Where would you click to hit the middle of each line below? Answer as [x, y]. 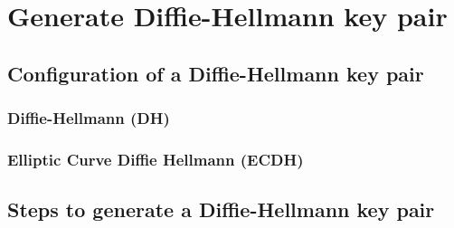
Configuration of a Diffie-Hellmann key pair [216, 73]
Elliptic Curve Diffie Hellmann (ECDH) [156, 159]
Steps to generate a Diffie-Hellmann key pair [221, 209]
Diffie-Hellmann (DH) [89, 118]
